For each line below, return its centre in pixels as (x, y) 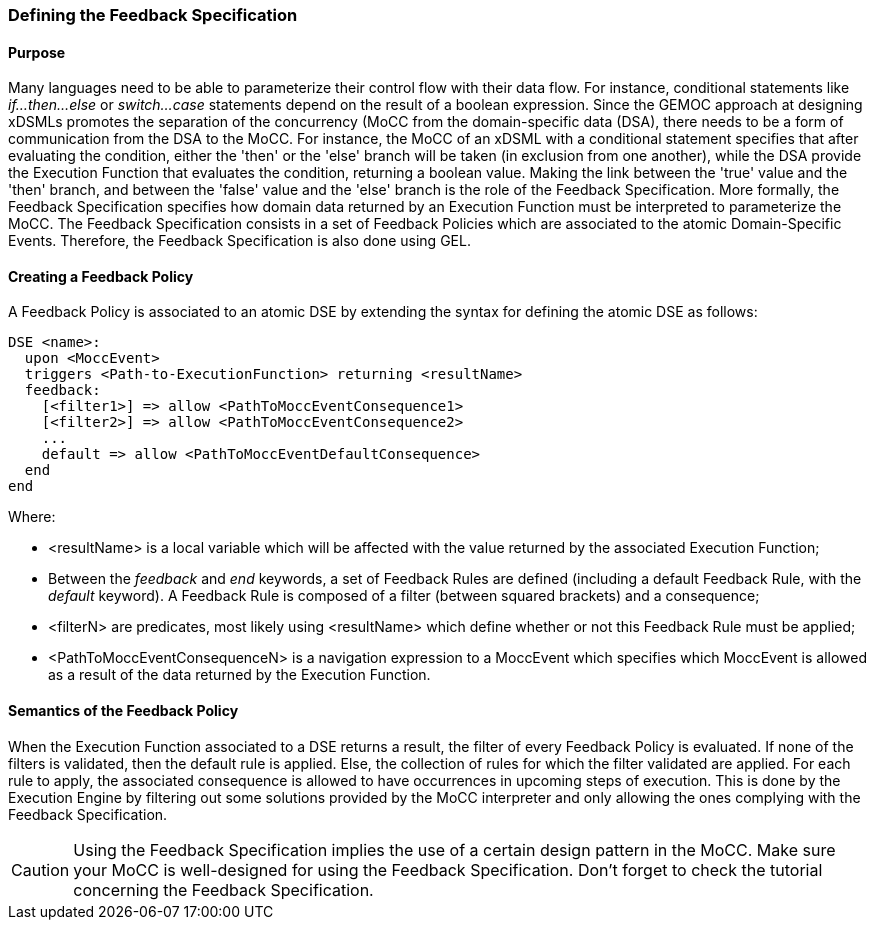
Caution (40, 869)
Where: (32, 517)
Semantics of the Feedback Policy (123, 711)
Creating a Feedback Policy (101, 276)
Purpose (37, 52)
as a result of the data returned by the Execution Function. (239, 675)
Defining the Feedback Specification (153, 15)
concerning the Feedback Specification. (223, 889)
